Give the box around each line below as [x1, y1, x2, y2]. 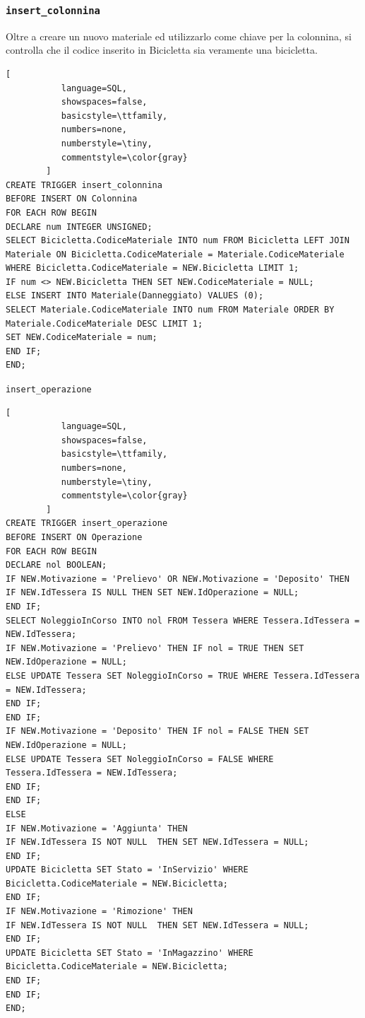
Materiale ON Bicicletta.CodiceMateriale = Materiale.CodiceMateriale [6, 249, 345, 259]
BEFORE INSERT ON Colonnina [6, 194, 138, 204]
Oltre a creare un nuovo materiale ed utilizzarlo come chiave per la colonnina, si [6, 28, 352, 43]
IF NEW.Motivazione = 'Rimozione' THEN [6, 906, 193, 917]
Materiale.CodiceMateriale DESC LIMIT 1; [6, 318, 203, 329]
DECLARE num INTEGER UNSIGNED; [6, 221, 152, 232]
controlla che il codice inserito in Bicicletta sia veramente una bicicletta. [6, 42, 318, 57]
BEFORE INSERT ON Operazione [6, 532, 143, 543]
